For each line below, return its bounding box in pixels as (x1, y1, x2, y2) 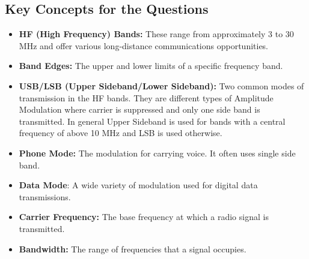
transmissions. (19, 190, 71, 203)
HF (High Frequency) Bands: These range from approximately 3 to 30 (19, 28, 294, 40)
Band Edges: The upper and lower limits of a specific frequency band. (19, 59, 283, 72)
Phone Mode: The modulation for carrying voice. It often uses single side (19, 146, 296, 159)
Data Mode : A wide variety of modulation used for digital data (19, 179, 258, 191)
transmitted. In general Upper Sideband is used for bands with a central (19, 115, 286, 127)
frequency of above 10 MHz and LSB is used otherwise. (19, 127, 222, 139)
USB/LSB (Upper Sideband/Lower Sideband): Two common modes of (19, 79, 304, 92)
